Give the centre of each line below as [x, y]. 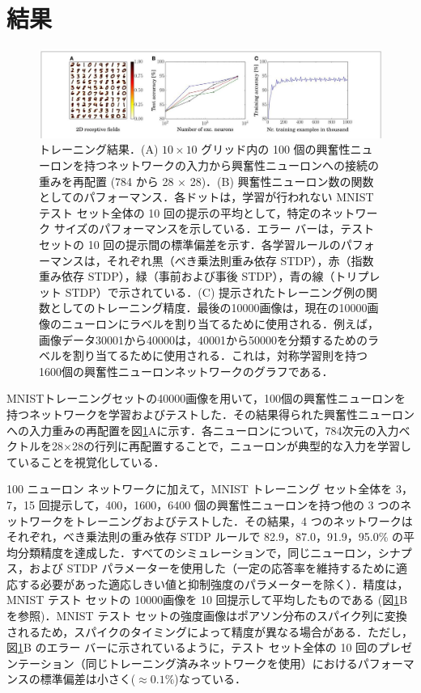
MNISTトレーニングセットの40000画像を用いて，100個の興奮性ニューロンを [206, 398]
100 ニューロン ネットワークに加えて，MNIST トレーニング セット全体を [200, 489]
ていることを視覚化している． [86, 461]
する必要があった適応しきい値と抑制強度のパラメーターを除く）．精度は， [213, 583]
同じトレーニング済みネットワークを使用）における [221, 663]
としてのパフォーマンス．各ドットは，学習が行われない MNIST [206, 197]
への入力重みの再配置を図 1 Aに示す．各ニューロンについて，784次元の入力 [203, 430]
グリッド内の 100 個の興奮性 [276, 149]
